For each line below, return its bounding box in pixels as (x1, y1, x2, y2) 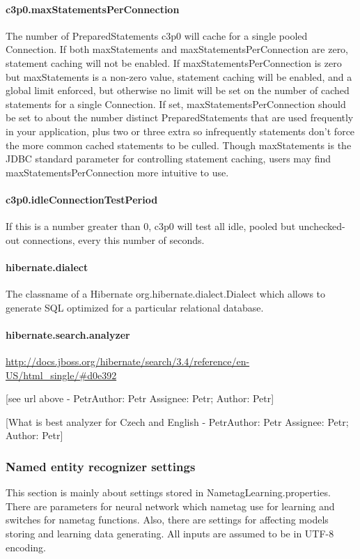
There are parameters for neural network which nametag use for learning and (6, 498, 335, 513)
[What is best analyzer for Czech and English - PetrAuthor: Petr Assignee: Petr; (6, 414, 349, 429)
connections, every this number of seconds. (22, 232, 205, 247)
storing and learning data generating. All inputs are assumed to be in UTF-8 (6, 526, 334, 541)
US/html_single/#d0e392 (6, 367, 117, 382)
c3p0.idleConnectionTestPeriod (6, 192, 158, 206)
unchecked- (298, 219, 345, 233)
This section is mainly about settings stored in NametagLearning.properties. (6, 485, 331, 500)
